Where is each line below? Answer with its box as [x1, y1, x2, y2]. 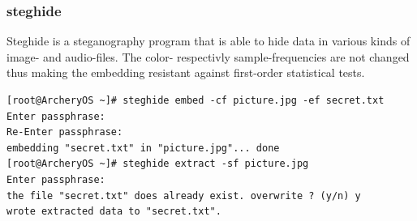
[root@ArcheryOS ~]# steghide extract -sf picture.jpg [6, 158, 309, 170]
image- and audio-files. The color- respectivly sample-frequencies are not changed [6, 48, 410, 65]
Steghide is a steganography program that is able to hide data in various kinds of [6, 32, 411, 49]
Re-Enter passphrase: [6, 126, 123, 138]
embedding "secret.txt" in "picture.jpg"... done [6, 142, 280, 154]
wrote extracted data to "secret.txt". [6, 206, 221, 218]
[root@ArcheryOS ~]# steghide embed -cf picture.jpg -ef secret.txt [6, 95, 385, 106]
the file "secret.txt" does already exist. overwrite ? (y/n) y [6, 189, 361, 202]
